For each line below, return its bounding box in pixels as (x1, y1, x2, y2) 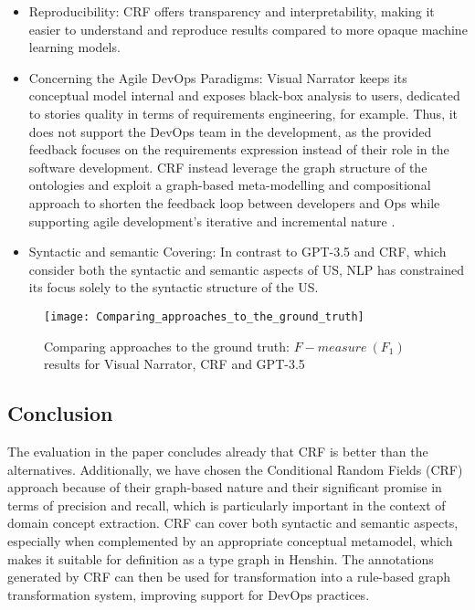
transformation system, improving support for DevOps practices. (7, 584, 370, 604)
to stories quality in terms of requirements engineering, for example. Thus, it (28, 103, 459, 122)
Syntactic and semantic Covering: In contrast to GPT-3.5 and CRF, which (28, 242, 447, 261)
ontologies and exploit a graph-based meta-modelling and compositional (28, 175, 431, 195)
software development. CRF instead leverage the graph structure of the (28, 157, 427, 176)
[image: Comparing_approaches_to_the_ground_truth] (44, 310, 364, 323)
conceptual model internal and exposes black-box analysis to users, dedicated (28, 86, 460, 105)
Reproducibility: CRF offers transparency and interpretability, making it (28, 2, 435, 20)
